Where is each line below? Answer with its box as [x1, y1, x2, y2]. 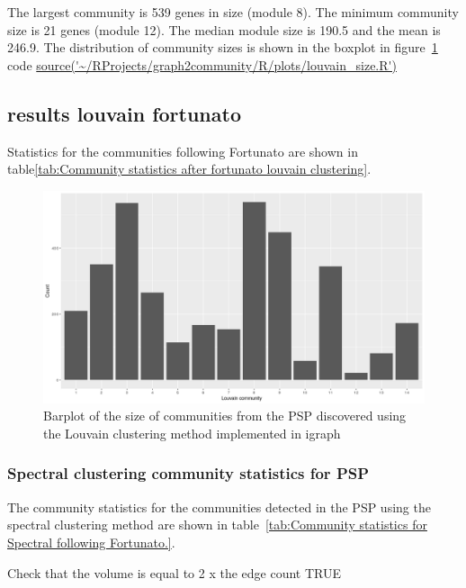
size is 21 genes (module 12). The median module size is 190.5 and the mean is [7, 20, 441, 39]
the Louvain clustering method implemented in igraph [43, 423, 341, 442]
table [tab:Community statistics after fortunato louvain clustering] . [7, 159, 372, 178]
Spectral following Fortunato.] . [7, 532, 175, 551]
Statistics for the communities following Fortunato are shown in [7, 141, 358, 160]
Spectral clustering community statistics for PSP [7, 462, 370, 484]
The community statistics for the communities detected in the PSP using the [7, 497, 431, 516]
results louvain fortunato [7, 99, 241, 127]
